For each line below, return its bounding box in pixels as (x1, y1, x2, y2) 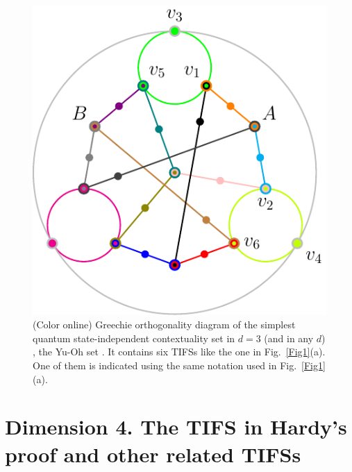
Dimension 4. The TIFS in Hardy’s (5, 412, 347, 441)
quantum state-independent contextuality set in (33, 330, 235, 345)
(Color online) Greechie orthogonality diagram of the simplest (33, 317, 296, 332)
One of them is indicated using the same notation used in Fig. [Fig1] (33, 357, 326, 372)
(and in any (264, 330, 314, 345)
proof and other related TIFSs (5, 439, 301, 468)
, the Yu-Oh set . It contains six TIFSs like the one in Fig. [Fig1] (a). (33, 344, 326, 359)
